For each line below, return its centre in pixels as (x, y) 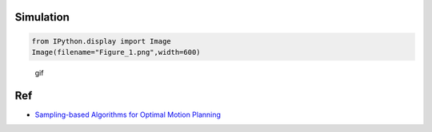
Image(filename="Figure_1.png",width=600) (116, 52)
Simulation (42, 17)
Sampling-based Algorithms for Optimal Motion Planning (128, 115)
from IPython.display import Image (101, 41)
